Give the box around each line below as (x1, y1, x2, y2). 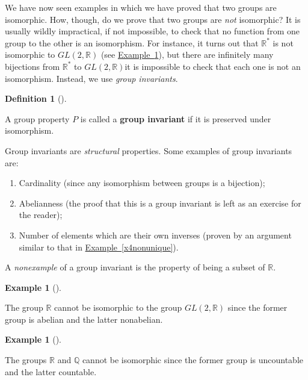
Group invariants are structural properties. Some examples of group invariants (5, 144, 292, 157)
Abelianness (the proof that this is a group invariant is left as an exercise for (19, 196, 301, 209)
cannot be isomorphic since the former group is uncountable (82, 354, 304, 366)
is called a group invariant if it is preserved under (80, 112, 271, 125)
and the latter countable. (5, 365, 97, 378)
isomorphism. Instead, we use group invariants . (5, 72, 178, 84)
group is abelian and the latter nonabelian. (5, 313, 163, 325)
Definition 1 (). (5, 92, 67, 105)
